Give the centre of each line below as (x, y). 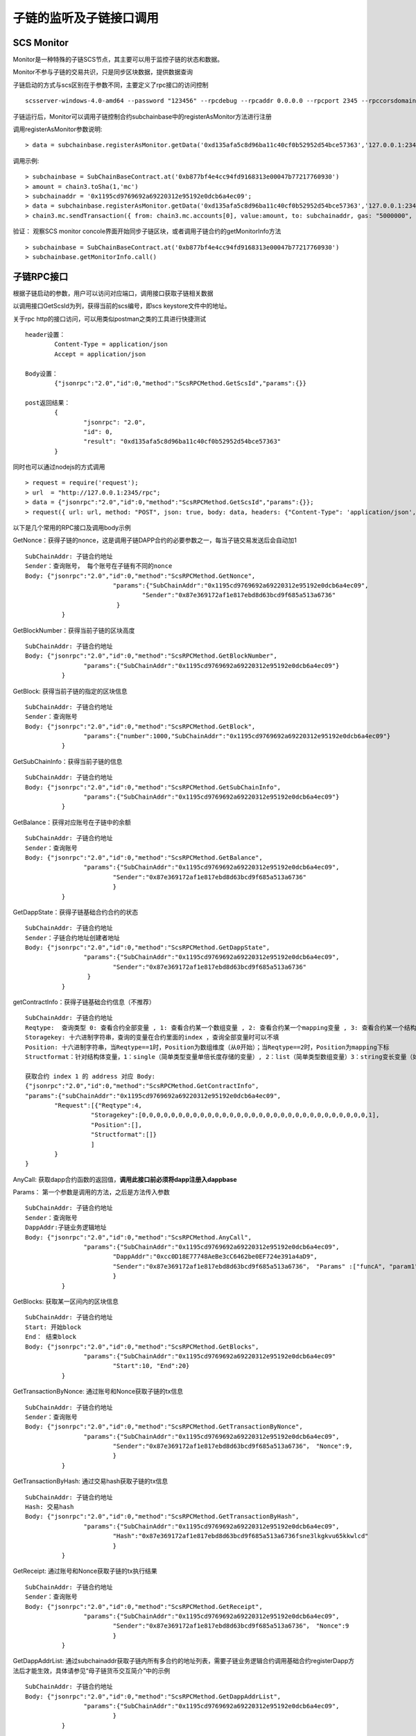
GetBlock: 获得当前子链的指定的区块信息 (70, 691)
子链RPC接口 (41, 277)
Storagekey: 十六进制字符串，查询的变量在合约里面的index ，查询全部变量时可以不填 (152, 1037)
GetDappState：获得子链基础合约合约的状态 (76, 912)
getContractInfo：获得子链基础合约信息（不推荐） (84, 1002)
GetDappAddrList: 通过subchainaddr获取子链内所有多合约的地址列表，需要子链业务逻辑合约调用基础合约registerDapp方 (184, 1661)
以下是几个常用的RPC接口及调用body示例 (72, 528)
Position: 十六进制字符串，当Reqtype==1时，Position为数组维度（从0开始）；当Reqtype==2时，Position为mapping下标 (207, 1047)
